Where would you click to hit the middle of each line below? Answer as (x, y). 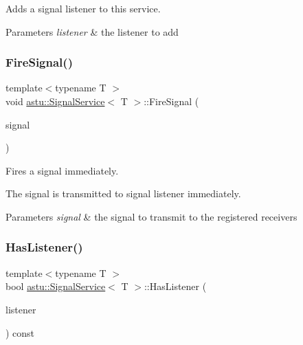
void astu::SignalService (55, 101)
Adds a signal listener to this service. (83, 8)
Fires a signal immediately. (62, 170)
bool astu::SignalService (56, 286)
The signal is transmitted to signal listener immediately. (123, 193)
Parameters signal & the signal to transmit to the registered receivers (151, 216)
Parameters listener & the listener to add (92, 31)
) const (20, 332)
